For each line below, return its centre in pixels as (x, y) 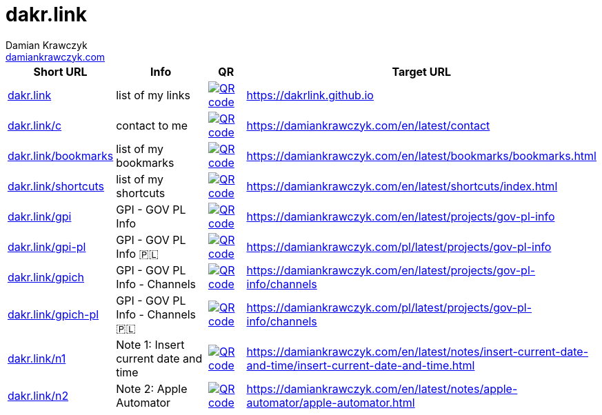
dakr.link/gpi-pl (47, 246)
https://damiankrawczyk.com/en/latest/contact (368, 125)
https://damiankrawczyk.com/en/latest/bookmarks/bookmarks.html (421, 155)
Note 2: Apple (152, 388)
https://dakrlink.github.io (310, 95)
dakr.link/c (35, 125)
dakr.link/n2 (38, 395)
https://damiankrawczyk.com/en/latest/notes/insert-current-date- (418, 351)
